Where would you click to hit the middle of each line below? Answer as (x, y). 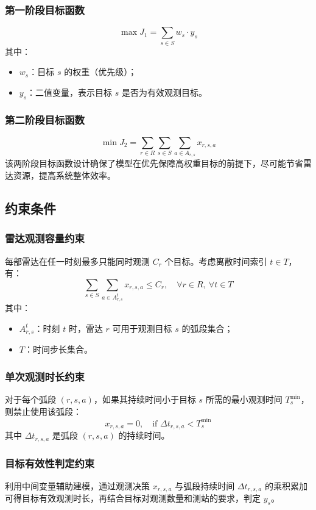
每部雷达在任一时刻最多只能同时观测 (77, 261)
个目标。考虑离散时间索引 (216, 261)
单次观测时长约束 (45, 376)
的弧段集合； (207, 328)
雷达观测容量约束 (45, 238)
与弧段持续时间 (205, 485)
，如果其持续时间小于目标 (145, 399)
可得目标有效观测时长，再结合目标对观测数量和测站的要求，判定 (133, 498)
